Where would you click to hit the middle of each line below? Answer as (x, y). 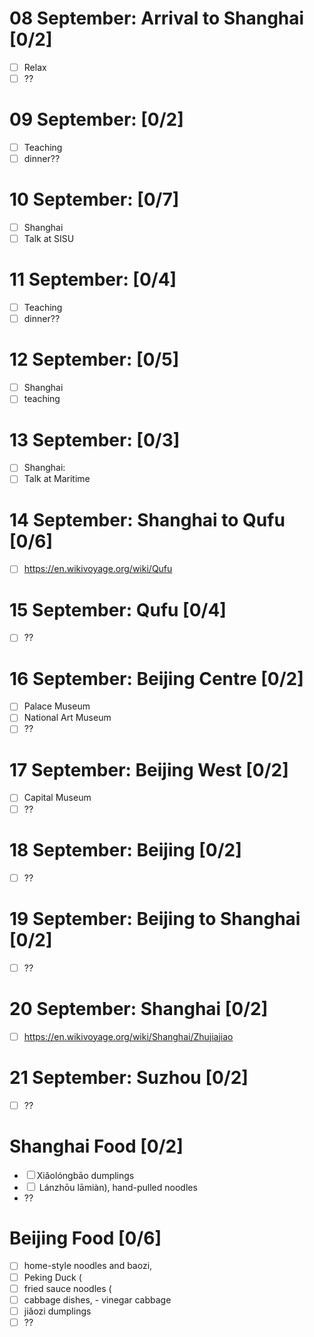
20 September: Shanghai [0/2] (139, 1008)
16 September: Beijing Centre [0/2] (156, 678)
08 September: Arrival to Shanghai (157, 18)
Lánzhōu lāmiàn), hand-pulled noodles (118, 1187)
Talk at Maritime (57, 479)
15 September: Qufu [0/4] (118, 609)
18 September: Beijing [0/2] (125, 849)
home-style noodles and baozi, (88, 1266)
